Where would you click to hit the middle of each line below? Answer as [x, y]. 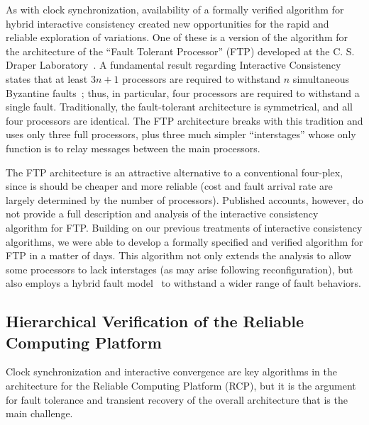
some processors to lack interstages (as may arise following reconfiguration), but [180, 269]
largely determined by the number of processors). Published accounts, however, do [184, 199]
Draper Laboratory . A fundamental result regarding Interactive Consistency [174, 65]
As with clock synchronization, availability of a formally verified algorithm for [175, 9]
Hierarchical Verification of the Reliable [155, 321]
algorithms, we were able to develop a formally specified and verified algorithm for [184, 241]
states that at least [47, 78]
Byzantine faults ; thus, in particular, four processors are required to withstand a [183, 92]
